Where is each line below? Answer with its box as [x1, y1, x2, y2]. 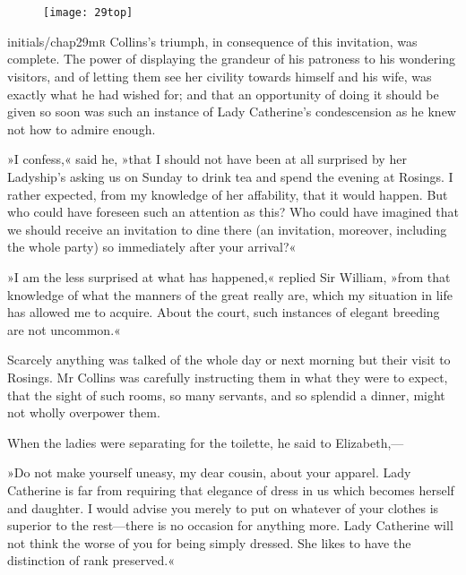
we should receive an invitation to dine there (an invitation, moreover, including [7, 219, 447, 238]
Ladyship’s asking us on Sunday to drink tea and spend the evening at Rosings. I [7, 167, 453, 185]
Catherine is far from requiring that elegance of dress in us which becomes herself [7, 480, 454, 499]
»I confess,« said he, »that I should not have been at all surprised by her [7, 150, 407, 168]
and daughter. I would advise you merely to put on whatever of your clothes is [7, 498, 439, 517]
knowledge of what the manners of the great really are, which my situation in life [7, 285, 453, 304]
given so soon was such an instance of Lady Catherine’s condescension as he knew [7, 102, 456, 121]
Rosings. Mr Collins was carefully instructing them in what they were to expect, [7, 367, 448, 386]
